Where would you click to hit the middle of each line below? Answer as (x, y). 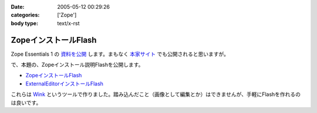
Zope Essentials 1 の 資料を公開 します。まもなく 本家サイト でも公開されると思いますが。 (120, 54)
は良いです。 (26, 102)
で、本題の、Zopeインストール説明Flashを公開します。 (77, 65)
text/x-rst (68, 23)
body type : (24, 23)
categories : (25, 15)
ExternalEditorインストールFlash (65, 83)
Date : (18, 7)
